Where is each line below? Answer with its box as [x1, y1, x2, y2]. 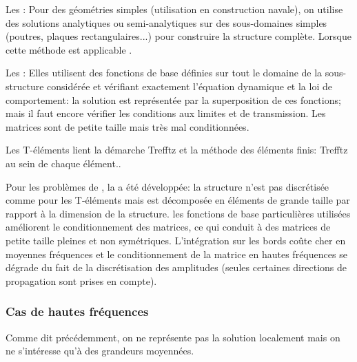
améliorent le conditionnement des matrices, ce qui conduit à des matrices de [6, 220, 331, 234]
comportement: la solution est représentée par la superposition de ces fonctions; [6, 92, 341, 107]
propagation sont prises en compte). [6, 273, 157, 288]
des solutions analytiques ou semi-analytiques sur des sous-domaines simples [6, 15, 327, 30]
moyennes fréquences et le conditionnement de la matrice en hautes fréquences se [6, 246, 347, 261]
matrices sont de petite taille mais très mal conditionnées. [6, 119, 249, 134]
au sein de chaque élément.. [6, 156, 121, 170]
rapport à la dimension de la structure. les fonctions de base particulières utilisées [6, 206, 351, 220]
